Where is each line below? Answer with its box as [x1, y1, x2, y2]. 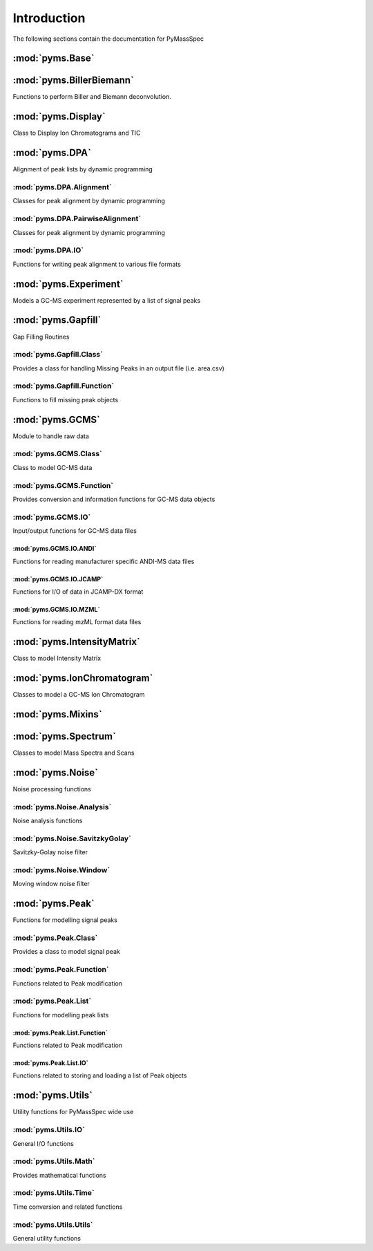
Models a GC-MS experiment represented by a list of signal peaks [12, 296, 200, 304]
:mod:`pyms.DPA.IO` [12, 245, 84, 255]
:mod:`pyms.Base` [12, 53, 95, 64]
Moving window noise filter [12, 880, 90, 888]
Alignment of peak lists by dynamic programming [12, 165, 153, 173]
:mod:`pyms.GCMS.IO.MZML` [12, 605, 100, 613]
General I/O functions [12, 1139, 74, 1147]
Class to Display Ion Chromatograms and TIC [12, 129, 141, 138]
